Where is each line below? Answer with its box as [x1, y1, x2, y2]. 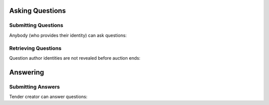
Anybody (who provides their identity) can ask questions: [9, 32, 127, 38]
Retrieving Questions [9, 45, 62, 52]
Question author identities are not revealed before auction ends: [9, 55, 140, 61]
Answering [9, 68, 44, 77]
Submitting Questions [9, 22, 63, 29]
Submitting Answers [9, 83, 60, 90]
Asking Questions [9, 6, 66, 15]
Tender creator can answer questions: [9, 94, 88, 100]
